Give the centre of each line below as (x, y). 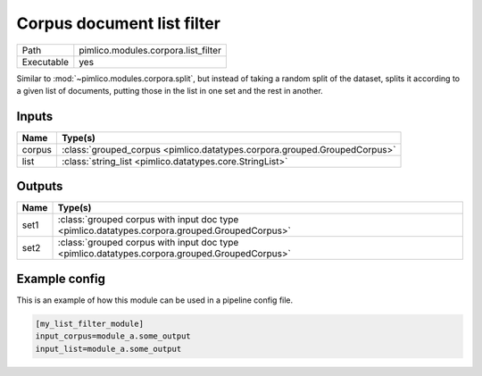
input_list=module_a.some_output (108, 349)
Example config (61, 278)
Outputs (40, 186)
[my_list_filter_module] (90, 323)
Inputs (35, 116)
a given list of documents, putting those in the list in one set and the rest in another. (170, 90)
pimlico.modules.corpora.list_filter (150, 50)
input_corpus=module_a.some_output (113, 336)
